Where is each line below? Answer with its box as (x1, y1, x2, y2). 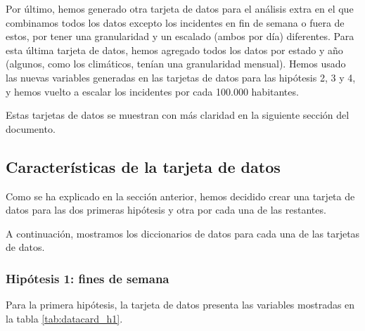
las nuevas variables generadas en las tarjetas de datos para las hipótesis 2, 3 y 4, (6, 70, 356, 84)
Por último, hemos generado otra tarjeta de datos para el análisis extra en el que (6, 1, 354, 15)
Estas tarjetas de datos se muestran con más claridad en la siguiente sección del (6, 108, 350, 122)
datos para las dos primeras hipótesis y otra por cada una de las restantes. (6, 202, 326, 217)
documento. (6, 121, 56, 136)
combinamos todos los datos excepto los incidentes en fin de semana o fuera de (6, 15, 345, 30)
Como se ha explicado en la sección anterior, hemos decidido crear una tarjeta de (6, 188, 355, 203)
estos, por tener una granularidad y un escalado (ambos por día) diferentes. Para (6, 29, 354, 44)
